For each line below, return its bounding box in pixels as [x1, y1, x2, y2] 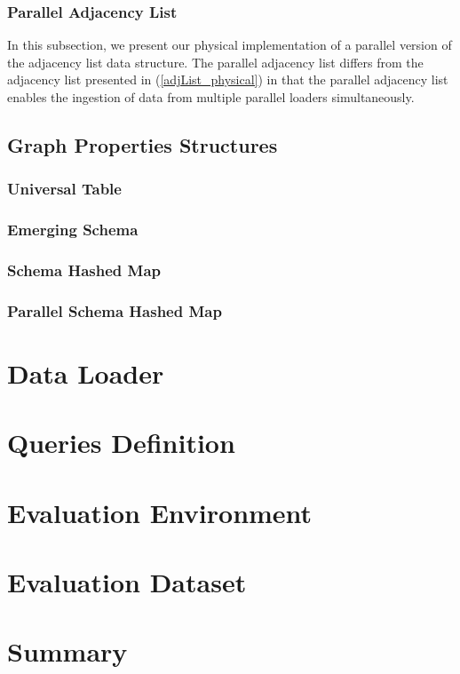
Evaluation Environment [7, 494, 313, 530]
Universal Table [7, 178, 122, 200]
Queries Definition [7, 424, 235, 461]
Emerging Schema [7, 218, 139, 241]
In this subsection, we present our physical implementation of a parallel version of [7, 36, 452, 54]
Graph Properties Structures [7, 131, 278, 158]
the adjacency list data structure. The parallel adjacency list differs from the [7, 52, 424, 71]
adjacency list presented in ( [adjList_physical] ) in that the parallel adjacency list [7, 70, 448, 89]
